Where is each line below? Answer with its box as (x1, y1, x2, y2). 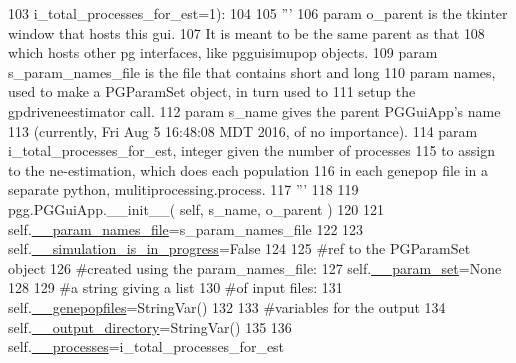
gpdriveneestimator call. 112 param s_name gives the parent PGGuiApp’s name (8, 100, 501, 121)
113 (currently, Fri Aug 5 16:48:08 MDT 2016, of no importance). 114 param (8, 120, 478, 141)
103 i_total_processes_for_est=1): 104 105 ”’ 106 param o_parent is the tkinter (8, 3, 508, 23)
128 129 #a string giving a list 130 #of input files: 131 (8, 277, 343, 298)
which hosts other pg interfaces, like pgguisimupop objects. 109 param (8, 42, 438, 63)
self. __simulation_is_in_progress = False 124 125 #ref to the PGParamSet (8, 238, 471, 259)
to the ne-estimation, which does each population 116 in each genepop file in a (8, 159, 489, 180)
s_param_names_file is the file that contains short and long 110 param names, (8, 61, 496, 82)
